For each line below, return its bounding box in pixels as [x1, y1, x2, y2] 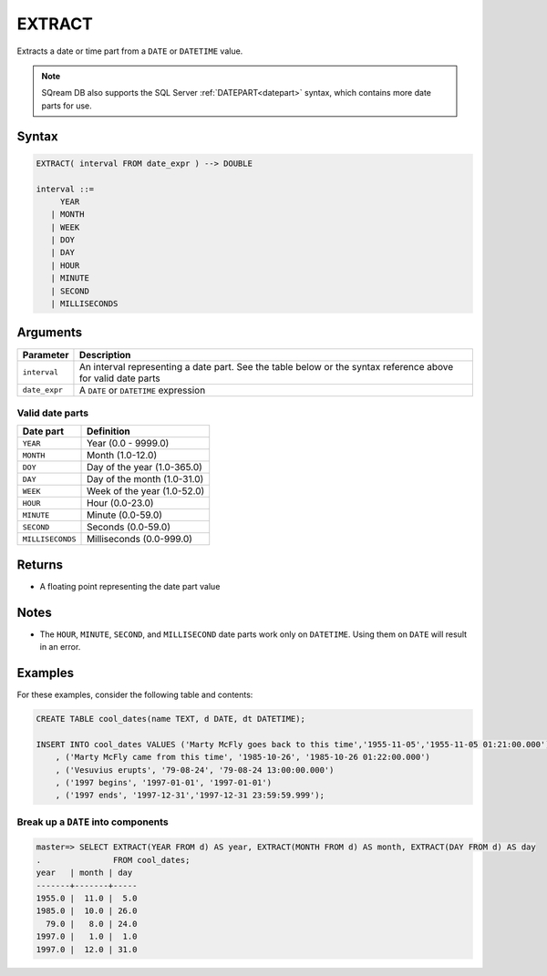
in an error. [39, 642, 81, 652]
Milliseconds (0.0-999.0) [87, 533, 193, 546]
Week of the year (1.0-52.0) [87, 485, 205, 498]
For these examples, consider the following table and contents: [16, 689, 253, 700]
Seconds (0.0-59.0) [87, 520, 170, 533]
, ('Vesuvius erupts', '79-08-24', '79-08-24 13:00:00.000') [55, 765, 335, 775]
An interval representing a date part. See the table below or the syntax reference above [78, 360, 454, 373]
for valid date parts [78, 372, 161, 385]
